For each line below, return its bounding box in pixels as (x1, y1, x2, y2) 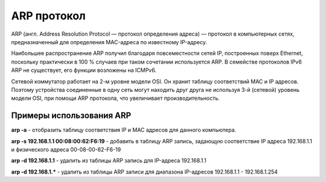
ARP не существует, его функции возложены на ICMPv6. (11, 67, 157, 74)
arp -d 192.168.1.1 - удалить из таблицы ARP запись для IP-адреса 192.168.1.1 (11, 157, 206, 164)
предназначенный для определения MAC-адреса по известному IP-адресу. (11, 38, 208, 45)
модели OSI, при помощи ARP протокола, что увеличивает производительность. (11, 94, 220, 102)
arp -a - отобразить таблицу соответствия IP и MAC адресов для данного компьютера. (11, 126, 237, 134)
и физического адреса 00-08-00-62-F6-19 (11, 146, 121, 153)
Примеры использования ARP (11, 111, 132, 121)
